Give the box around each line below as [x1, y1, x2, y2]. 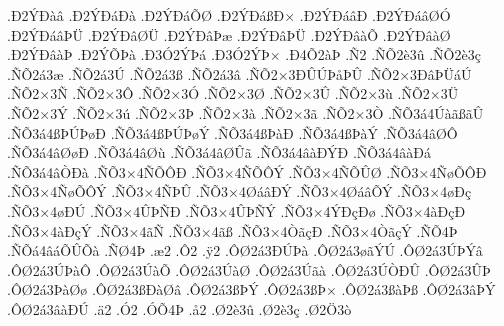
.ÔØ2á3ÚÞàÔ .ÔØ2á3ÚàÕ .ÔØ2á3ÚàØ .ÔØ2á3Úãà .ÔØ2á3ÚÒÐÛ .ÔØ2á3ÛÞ [7, 259, 491, 280]
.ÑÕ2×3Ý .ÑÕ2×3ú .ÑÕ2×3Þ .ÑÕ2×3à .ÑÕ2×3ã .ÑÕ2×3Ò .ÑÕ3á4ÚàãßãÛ [7, 102, 484, 123]
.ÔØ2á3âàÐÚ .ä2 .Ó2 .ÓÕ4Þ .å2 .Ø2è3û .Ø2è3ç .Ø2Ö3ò [7, 298, 352, 319]
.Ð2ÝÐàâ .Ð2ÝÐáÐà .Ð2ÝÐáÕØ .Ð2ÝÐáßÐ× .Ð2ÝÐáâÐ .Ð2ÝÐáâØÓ [7, 5, 451, 25]
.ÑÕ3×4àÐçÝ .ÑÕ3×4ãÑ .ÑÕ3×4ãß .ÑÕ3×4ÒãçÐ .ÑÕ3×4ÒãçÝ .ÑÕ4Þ [7, 220, 458, 241]
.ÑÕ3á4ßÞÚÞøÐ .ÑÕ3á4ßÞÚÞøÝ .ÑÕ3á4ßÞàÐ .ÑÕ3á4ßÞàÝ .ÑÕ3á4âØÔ [7, 122, 458, 143]
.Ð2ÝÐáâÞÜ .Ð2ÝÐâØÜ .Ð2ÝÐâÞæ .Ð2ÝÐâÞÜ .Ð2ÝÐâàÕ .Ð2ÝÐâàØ [7, 24, 451, 45]
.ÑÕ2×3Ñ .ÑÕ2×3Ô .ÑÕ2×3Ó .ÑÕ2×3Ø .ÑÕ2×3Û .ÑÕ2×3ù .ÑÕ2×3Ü [7, 83, 459, 104]
